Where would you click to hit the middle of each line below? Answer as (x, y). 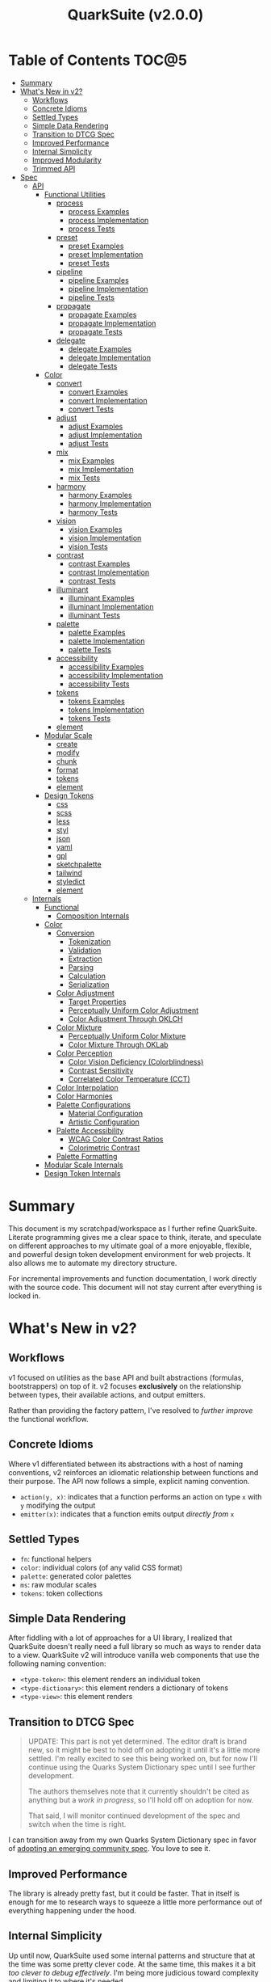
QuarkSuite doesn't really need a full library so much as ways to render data (135, 1647)
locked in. (25, 1296)
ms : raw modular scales (58, 1584)
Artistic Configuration (104, 1122)
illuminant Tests (94, 615)
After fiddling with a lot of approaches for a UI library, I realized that (120, 1638)
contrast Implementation (109, 572)
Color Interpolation (87, 1087)
